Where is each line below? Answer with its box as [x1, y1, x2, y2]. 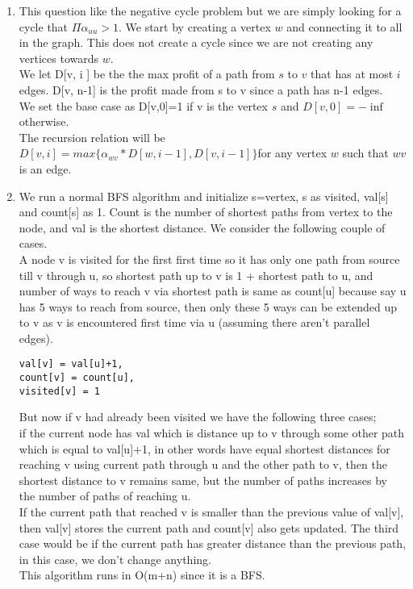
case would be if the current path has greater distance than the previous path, [19, 535, 407, 552]
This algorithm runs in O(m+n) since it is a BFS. [19, 566, 265, 583]
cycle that [19, 18, 69, 35]
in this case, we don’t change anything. [19, 550, 211, 567]
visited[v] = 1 [19, 385, 101, 397]
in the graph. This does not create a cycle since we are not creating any [19, 34, 373, 51]
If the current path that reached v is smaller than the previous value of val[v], [19, 503, 404, 520]
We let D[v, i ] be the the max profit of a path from [19, 65, 275, 82]
